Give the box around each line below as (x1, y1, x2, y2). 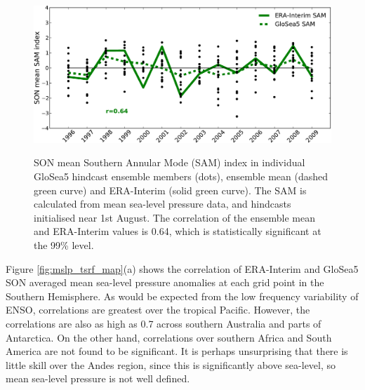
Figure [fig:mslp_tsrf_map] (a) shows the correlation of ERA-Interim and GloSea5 (6, 261, 359, 276)
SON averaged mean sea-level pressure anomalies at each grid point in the (6, 275, 324, 290)
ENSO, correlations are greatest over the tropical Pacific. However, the (6, 302, 310, 317)
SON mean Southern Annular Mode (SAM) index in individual (34, 155, 305, 170)
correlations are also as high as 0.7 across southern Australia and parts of (6, 316, 321, 330)
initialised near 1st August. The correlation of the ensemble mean (34, 210, 315, 224)
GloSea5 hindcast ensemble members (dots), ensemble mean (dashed (34, 169, 328, 184)
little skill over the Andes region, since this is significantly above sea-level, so (6, 357, 336, 372)
